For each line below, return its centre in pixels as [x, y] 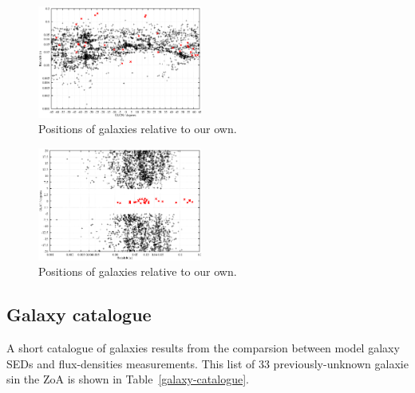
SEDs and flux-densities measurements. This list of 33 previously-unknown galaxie [207, 363]
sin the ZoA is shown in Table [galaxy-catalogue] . [128, 379]
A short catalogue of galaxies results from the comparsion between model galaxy [203, 348]
